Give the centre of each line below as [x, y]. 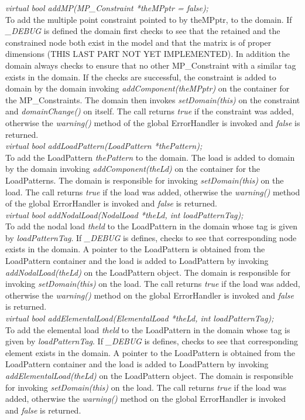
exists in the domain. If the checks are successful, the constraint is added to [141, 77]
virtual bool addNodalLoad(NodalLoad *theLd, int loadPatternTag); [124, 214]
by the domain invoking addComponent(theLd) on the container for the [133, 169]
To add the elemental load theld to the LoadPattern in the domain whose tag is [148, 329]
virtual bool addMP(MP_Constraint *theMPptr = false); [107, 8]
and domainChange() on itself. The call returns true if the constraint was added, [150, 111]
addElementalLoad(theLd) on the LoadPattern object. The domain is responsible [149, 375]
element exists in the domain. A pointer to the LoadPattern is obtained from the [150, 352]
